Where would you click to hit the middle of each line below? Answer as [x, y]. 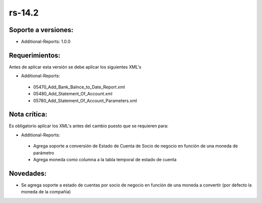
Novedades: [28, 173]
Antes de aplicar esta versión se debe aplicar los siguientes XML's [75, 67]
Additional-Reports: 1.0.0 [46, 42]
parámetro [44, 152]
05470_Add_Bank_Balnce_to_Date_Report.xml [79, 87]
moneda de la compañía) [46, 192]
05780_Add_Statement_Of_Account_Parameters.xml [85, 101]
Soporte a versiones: [41, 30]
